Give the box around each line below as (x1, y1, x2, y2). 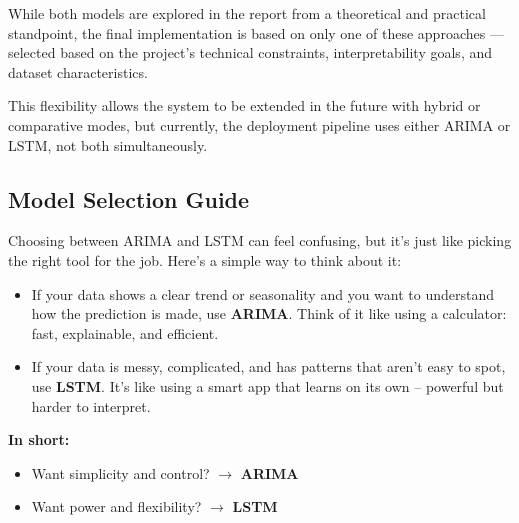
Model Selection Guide (8, 183, 250, 214)
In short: (8, 429, 70, 450)
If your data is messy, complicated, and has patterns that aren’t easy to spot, (31, 356, 506, 377)
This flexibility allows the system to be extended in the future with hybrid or (8, 95, 481, 116)
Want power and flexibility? (31, 496, 202, 517)
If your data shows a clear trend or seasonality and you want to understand (31, 283, 494, 304)
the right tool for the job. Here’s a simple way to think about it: (8, 249, 402, 270)
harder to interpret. (31, 395, 151, 416)
